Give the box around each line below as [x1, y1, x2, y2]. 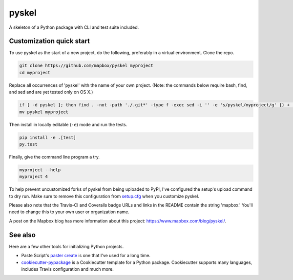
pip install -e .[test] [19, 135, 77, 140]
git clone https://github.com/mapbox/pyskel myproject [19, 63, 153, 68]
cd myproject [19, 70, 51, 75]
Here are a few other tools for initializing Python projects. [9, 243, 124, 249]
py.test [19, 141, 38, 147]
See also [9, 231, 36, 239]
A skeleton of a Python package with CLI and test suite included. [9, 24, 139, 30]
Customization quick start [9, 37, 90, 45]
